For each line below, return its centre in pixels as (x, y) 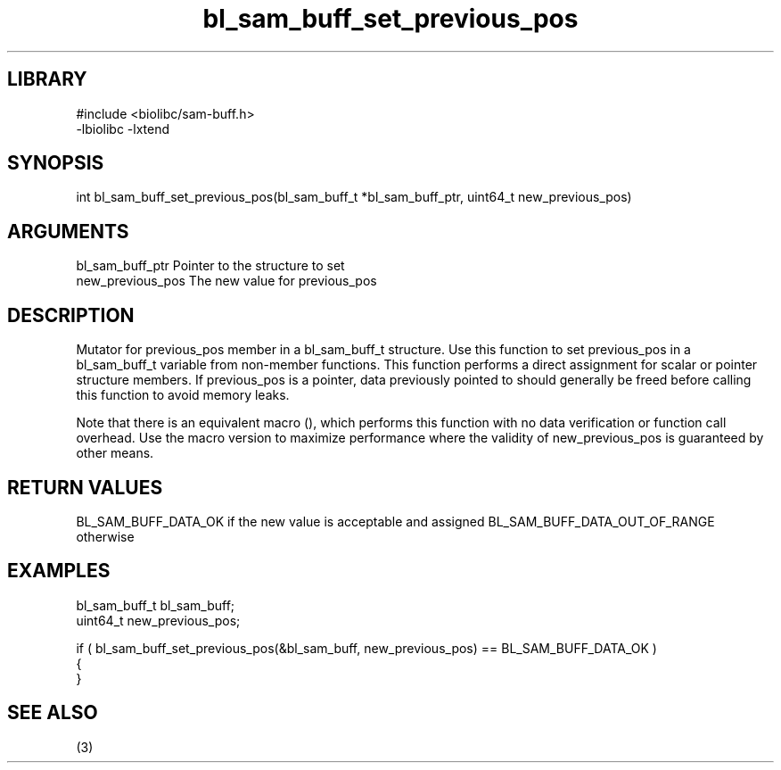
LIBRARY (47, 79)
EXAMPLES (59, 571)
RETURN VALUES (85, 487)
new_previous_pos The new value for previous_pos (226, 281)
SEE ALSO (53, 713)
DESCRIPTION (71, 315)
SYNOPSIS (56, 163)
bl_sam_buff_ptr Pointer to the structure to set (210, 266)
